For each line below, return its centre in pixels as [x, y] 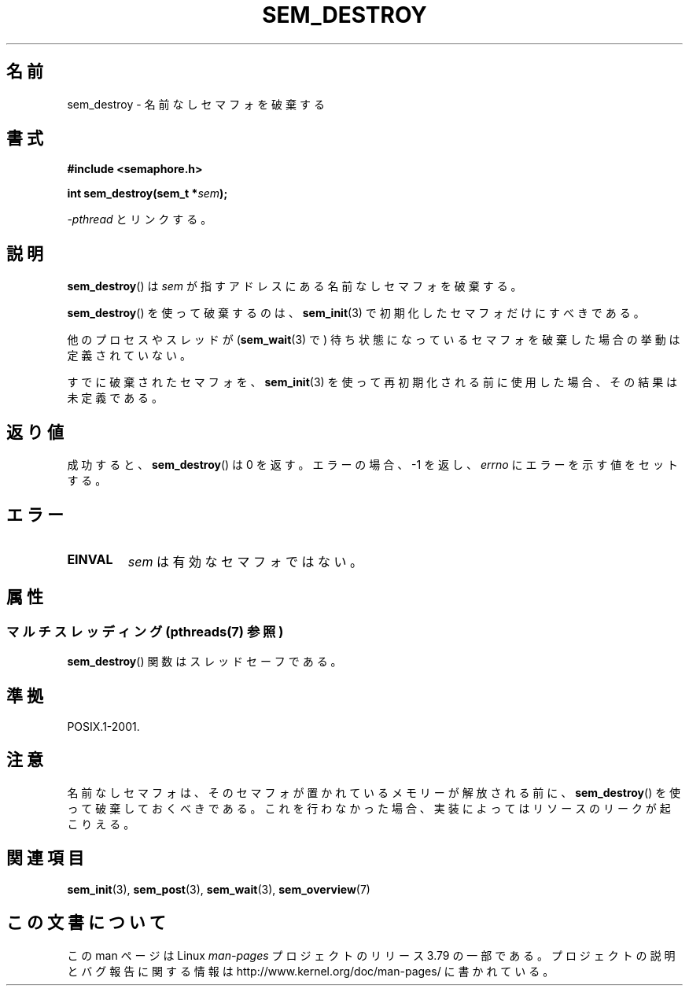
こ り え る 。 [101, 824]
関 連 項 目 [45, 858]
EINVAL [90, 559]
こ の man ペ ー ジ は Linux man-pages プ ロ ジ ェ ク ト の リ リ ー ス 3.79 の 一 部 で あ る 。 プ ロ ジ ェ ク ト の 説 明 [371, 955]
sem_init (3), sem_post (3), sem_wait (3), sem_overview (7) [219, 889]
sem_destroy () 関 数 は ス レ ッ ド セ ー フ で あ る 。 [204, 662]
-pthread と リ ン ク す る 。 [140, 219]
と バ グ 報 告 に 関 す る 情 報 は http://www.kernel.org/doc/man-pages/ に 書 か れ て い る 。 [311, 971]
